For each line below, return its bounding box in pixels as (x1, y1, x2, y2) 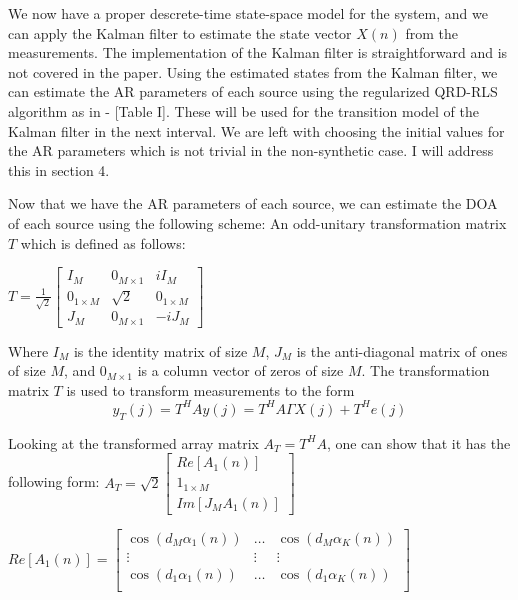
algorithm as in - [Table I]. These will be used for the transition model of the (8, 100, 479, 121)
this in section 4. (8, 159, 110, 180)
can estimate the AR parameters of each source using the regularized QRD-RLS (8, 81, 498, 102)
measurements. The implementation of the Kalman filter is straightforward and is (8, 42, 508, 63)
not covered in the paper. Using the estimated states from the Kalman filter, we (8, 61, 498, 82)
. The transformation (361, 360, 490, 381)
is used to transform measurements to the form (66, 379, 355, 400)
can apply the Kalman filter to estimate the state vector (8, 22, 352, 43)
